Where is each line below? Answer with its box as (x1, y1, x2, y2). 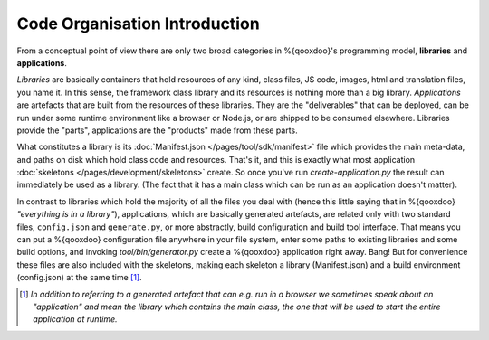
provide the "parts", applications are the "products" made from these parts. (16, 125, 298, 136)
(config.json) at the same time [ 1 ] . (16, 272, 142, 283)
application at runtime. (33, 314, 118, 325)
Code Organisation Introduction (16, 14, 260, 33)
